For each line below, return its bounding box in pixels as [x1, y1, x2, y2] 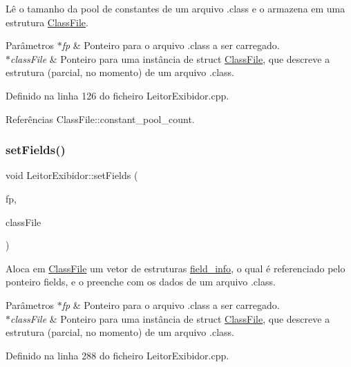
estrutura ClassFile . [6, 15, 88, 29]
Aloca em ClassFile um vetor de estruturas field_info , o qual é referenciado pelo [6, 261, 345, 275]
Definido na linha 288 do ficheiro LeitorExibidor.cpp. [6, 348, 229, 362]
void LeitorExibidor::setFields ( [6, 168, 138, 182]
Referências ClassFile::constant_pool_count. [6, 111, 195, 126]
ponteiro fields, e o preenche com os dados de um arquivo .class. [6, 274, 276, 289]
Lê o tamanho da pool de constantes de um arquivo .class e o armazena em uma [6, 1, 345, 15]
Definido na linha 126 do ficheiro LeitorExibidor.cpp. [6, 88, 229, 102]
